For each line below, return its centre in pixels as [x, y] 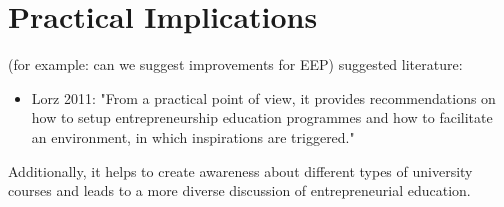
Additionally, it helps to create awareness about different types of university [240, 170]
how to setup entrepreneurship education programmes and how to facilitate [262, 117]
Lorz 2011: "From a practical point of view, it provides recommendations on [263, 97]
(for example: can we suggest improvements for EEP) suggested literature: [235, 64]
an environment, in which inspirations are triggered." [193, 136]
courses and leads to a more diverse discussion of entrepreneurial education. [239, 190]
